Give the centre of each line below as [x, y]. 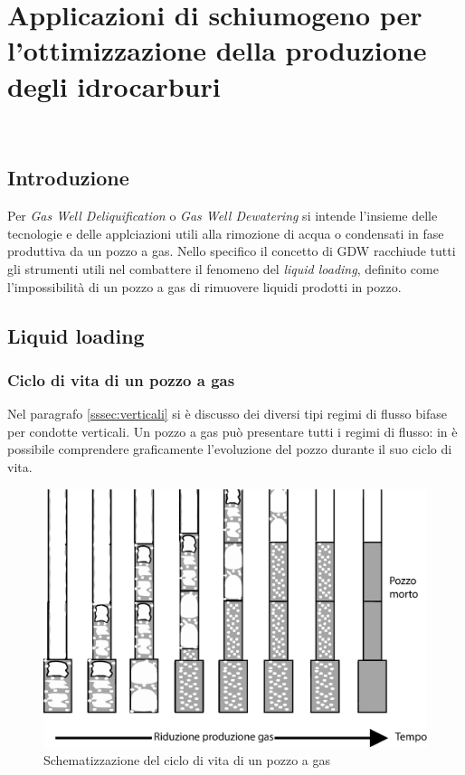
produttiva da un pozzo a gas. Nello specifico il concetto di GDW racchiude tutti [232, 251]
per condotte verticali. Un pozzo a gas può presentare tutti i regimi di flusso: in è [232, 431]
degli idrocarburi [114, 85]
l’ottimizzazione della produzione [217, 50]
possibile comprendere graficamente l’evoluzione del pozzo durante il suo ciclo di [230, 449]
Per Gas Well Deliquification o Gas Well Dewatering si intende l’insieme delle [223, 216]
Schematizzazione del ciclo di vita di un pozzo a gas [187, 759]
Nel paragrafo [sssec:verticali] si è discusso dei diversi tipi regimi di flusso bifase [227, 414]
